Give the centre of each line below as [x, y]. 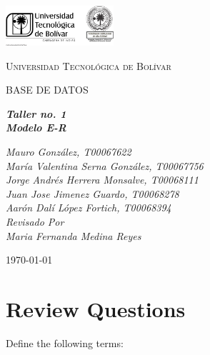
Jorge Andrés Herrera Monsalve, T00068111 [102, 180]
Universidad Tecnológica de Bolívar [89, 65]
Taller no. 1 [36, 113]
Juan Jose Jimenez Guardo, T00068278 [92, 193]
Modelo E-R [36, 127]
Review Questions [96, 308]
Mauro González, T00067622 [69, 151]
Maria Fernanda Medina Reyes [74, 235]
